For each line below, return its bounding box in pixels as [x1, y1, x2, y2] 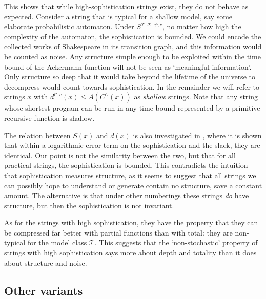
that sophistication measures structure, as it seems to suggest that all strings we [4, 169, 256, 180]
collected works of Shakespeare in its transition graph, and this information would [4, 41, 262, 52]
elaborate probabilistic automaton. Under [4, 21, 134, 32]
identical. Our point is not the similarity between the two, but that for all [4, 149, 236, 160]
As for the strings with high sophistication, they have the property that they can [4, 217, 258, 228]
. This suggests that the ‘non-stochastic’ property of [94, 237, 258, 248]
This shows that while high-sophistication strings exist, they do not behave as [4, 1, 249, 11]
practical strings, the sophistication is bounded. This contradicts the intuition [4, 160, 248, 170]
